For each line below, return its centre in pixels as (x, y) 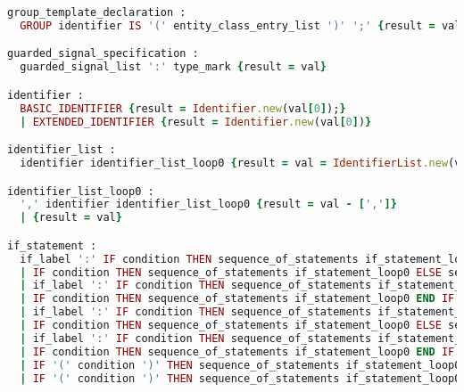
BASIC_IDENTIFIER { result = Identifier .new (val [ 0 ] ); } (183, 108)
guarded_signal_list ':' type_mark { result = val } (174, 67)
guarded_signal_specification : (103, 54)
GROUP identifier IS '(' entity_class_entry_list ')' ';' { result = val (240, 25)
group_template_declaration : (97, 12)
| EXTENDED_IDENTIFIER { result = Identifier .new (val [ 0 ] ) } (196, 122)
